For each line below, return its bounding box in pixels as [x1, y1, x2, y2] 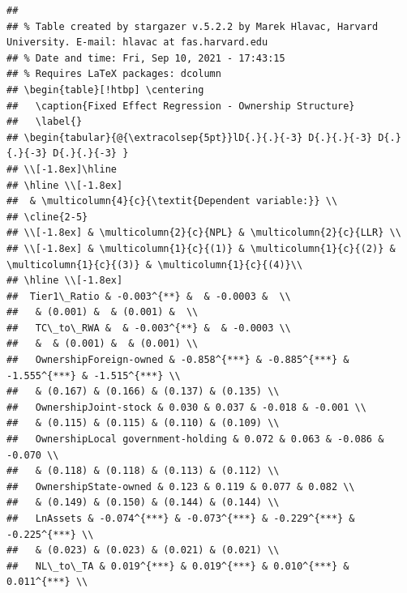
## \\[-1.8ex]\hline [6, 163, 118, 175]
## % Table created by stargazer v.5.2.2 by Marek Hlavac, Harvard [6, 20, 379, 32]
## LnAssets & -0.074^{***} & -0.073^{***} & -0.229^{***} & [6, 513, 355, 524]
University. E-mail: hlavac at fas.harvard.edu [6, 36, 268, 49]
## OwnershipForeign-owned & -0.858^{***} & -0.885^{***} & [6, 354, 349, 366]
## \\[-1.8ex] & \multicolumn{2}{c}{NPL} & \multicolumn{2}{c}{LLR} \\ [6, 227, 401, 239]
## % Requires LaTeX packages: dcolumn [6, 68, 221, 80]
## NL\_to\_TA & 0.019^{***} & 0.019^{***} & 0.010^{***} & [6, 560, 349, 572]
